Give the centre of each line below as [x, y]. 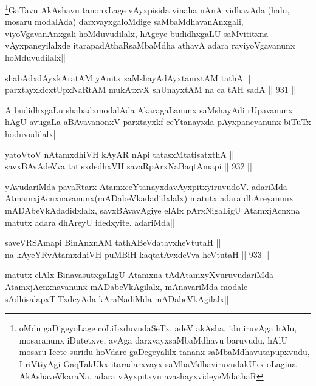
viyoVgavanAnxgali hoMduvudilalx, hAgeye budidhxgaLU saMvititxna [137, 33]
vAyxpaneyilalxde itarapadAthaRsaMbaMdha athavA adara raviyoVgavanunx [150, 45]
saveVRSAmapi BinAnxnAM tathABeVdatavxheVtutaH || [113, 242]
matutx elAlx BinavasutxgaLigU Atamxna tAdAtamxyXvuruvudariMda [139, 275]
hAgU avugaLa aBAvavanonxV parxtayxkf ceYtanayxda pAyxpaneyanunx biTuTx [158, 122]
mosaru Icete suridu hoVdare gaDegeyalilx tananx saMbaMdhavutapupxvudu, [164, 352]
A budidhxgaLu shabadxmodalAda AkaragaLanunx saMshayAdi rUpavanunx [149, 110]
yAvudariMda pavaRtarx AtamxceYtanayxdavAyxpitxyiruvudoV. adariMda [146, 186]
